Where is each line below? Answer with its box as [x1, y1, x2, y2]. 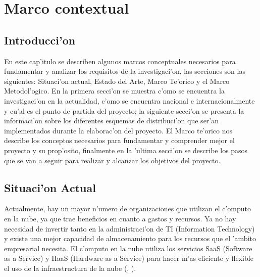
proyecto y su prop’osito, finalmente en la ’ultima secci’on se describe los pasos [4, 145, 248, 155]
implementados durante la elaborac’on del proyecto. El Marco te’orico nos [4, 125, 233, 135]
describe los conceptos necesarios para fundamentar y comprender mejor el [4, 135, 235, 146]
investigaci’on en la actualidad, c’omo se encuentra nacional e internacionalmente [4, 95, 255, 106]
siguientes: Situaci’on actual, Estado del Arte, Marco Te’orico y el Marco [4, 75, 230, 86]
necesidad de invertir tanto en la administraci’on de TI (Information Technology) [4, 223, 255, 234]
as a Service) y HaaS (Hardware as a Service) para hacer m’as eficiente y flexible [4, 253, 253, 263]
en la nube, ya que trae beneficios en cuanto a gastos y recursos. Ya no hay [4, 213, 236, 223]
